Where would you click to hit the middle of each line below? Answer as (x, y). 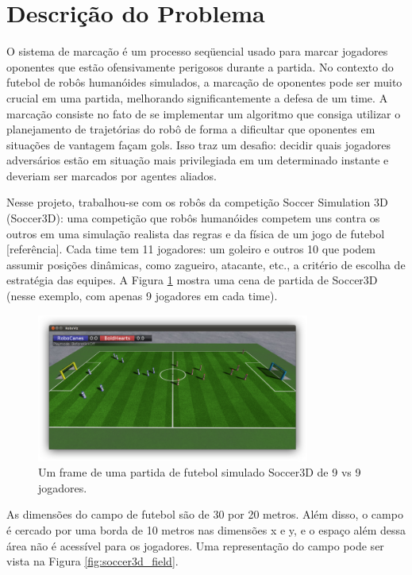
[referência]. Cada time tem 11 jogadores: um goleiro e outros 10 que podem (191, 249)
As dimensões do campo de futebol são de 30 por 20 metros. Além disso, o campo (205, 514)
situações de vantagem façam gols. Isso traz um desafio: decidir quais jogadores (199, 144)
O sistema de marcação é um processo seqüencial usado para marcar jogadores (197, 51)
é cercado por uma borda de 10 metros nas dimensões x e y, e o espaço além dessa (206, 530)
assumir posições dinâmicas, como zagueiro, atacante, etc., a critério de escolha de (206, 264)
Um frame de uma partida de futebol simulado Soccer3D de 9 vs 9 (200, 472)
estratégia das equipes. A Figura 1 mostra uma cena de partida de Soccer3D (192, 280)
